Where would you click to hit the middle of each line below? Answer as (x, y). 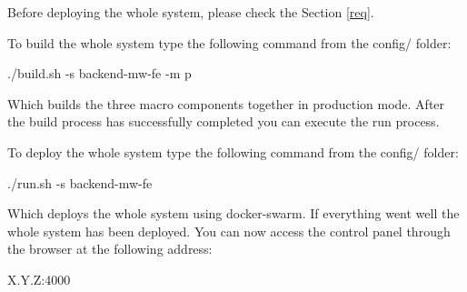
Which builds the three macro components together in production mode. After (226, 103)
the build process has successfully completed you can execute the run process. (224, 121)
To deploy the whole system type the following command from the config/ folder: (233, 151)
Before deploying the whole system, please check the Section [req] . (191, 12)
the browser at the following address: (110, 249)
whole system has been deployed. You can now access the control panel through (229, 231)
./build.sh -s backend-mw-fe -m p (99, 73)
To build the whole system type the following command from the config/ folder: (229, 42)
